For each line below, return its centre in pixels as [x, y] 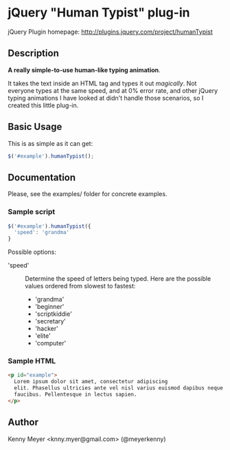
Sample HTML [32, 361]
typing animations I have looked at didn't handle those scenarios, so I [106, 98]
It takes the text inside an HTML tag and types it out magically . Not [102, 83]
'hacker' [47, 329]
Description [33, 53]
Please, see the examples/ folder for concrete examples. [88, 194]
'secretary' [50, 321]
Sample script [32, 212]
